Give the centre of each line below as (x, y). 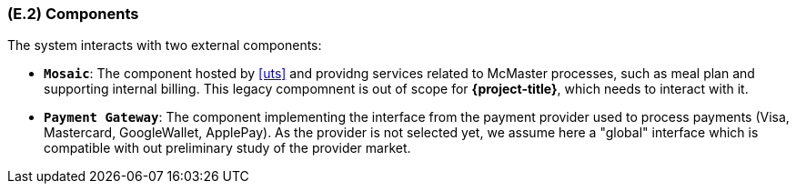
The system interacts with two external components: (165, 45)
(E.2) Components (73, 14)
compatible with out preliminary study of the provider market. (227, 148)
